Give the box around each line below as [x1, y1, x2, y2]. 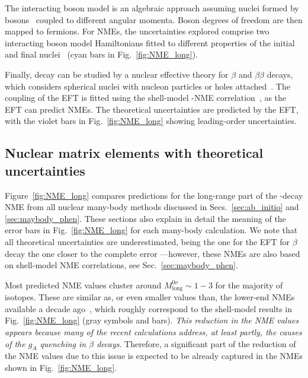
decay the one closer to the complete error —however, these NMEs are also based [5, 247, 300, 259]
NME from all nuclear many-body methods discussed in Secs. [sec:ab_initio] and [5, 201, 299, 213]
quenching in [40, 337, 86, 350]
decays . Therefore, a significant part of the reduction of [97, 337, 296, 350]
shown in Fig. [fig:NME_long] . [5, 361, 117, 373]
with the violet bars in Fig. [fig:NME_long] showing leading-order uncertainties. [5, 115, 297, 127]
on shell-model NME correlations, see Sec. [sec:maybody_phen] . [5, 259, 238, 271]
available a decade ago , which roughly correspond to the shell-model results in [5, 302, 293, 315]
